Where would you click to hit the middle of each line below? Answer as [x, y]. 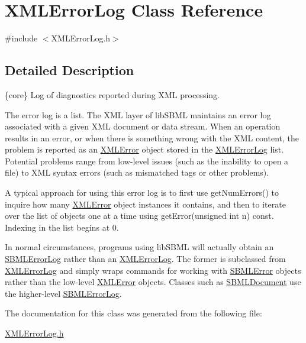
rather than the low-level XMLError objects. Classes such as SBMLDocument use [153, 282]
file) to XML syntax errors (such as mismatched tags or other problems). [137, 172]
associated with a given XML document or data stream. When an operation [143, 126]
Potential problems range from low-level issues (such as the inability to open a [147, 161]
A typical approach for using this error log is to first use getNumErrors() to [142, 192]
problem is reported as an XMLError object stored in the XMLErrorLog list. [144, 149]
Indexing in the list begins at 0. [62, 227]
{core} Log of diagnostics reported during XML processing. [112, 94]
